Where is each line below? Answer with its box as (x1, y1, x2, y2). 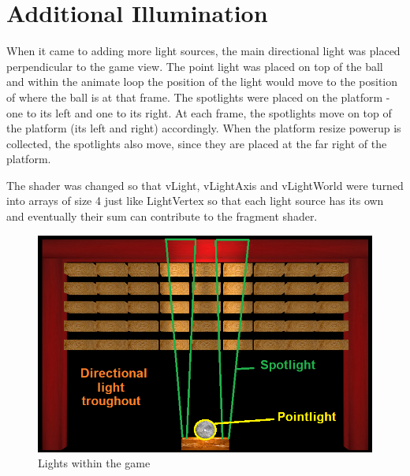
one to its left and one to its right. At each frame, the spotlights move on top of (6, 104, 392, 121)
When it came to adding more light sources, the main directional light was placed (6, 43, 401, 59)
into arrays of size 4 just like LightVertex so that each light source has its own (6, 192, 384, 209)
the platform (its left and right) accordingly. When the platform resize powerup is (6, 120, 401, 136)
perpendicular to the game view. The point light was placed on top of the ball (6, 58, 383, 74)
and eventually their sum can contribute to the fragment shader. (6, 208, 318, 225)
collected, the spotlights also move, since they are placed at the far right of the (6, 135, 387, 151)
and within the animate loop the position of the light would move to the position (6, 73, 398, 90)
